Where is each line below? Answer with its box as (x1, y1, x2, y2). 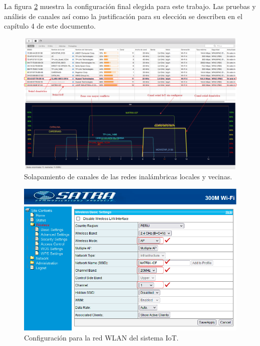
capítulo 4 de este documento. (4, 21, 96, 31)
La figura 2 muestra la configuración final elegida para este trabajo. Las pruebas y (4, 1, 256, 11)
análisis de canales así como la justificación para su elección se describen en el (4, 11, 242, 21)
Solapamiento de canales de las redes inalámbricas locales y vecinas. (24, 171, 232, 182)
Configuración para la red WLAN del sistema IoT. (24, 332, 179, 342)
